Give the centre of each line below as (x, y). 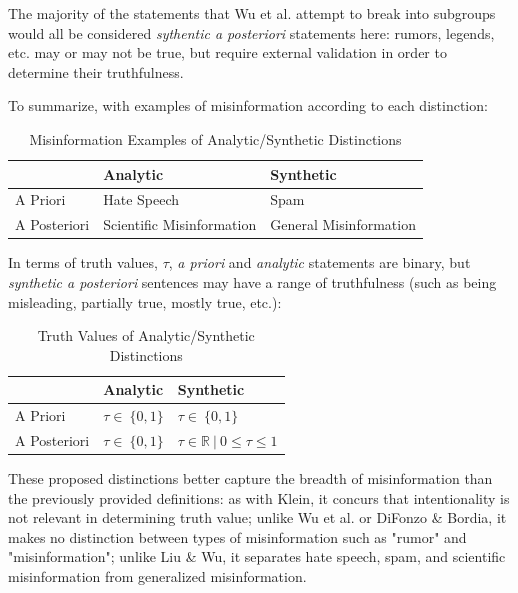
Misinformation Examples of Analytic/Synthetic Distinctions (215, 138)
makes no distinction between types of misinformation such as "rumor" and (237, 536)
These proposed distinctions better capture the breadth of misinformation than (250, 478)
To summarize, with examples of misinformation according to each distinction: (248, 105)
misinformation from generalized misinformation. (157, 576)
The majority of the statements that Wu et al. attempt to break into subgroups (252, 13)
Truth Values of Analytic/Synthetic (146, 335)
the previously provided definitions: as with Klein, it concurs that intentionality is (259, 497)
